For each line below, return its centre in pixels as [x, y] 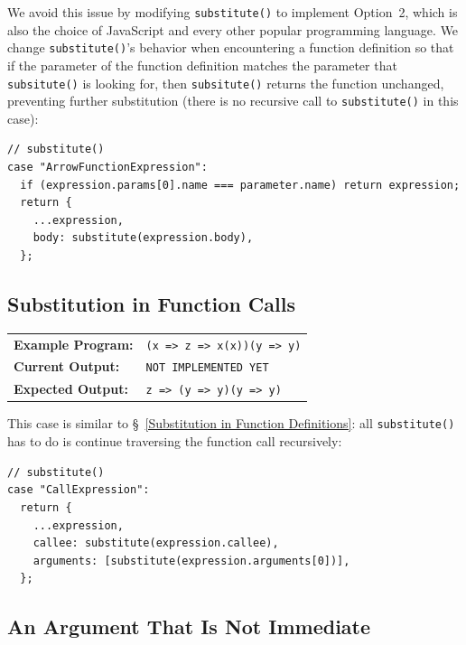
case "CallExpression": [79, 490]
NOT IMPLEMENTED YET [207, 368]
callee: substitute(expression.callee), [156, 543]
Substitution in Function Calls [151, 303]
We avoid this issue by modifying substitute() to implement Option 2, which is [233, 12]
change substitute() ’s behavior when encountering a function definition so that [231, 47]
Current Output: [67, 366]
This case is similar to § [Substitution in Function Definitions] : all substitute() [231, 423]
